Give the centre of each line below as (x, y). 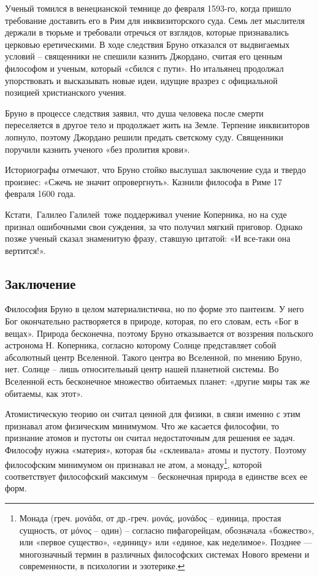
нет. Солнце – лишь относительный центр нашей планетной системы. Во (142, 369)
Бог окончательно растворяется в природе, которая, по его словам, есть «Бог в (152, 321)
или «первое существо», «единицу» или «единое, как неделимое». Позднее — (166, 542)
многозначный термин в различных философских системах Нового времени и (164, 554)
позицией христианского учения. (66, 92)
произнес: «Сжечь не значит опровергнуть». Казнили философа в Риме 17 (144, 181)
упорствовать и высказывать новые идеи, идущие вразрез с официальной (141, 80)
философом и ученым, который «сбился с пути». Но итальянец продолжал (144, 68)
